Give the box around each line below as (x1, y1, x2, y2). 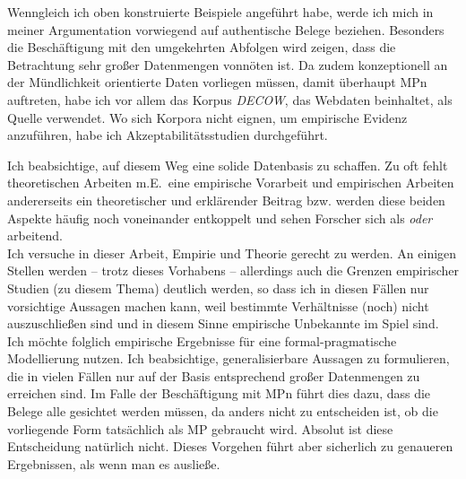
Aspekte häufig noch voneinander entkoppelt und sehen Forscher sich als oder (7, 208, 433, 227)
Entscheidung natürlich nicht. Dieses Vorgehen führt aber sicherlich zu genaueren (7, 437, 453, 456)
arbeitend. (7, 226, 63, 245)
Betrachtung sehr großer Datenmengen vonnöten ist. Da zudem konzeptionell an (7, 55, 448, 74)
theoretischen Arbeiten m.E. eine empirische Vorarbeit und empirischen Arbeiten (7, 173, 454, 192)
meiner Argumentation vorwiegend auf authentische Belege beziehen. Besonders (7, 20, 444, 39)
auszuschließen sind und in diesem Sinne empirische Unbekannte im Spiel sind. (7, 314, 439, 333)
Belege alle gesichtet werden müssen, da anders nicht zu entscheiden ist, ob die (7, 402, 438, 421)
